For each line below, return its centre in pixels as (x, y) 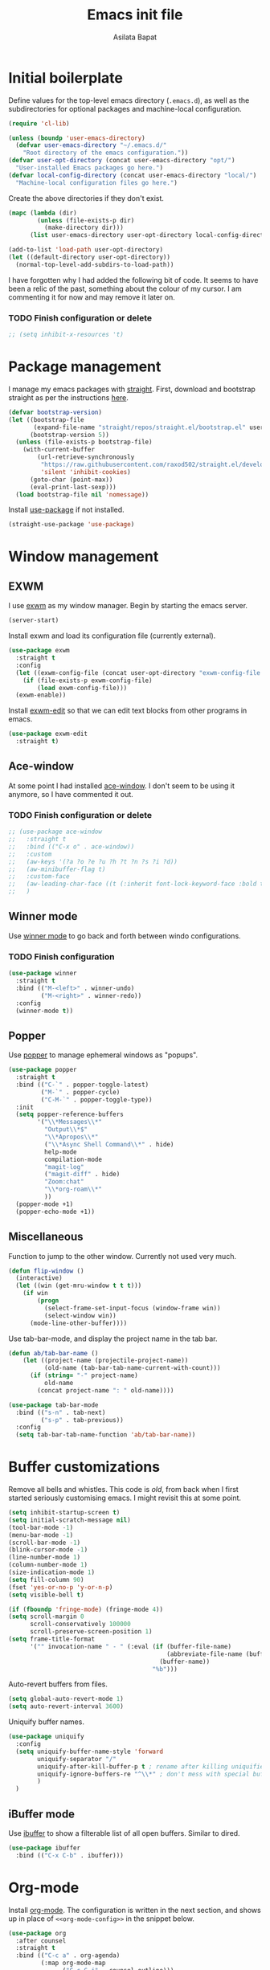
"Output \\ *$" (66, 1130)
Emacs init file (135, 15)
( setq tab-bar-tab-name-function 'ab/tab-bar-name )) (106, 1435)
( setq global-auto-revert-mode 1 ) (66, 1699)
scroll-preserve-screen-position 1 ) (91, 1632)
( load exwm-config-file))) (82, 688)
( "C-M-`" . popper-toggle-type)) (96, 1099)
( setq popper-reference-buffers (70, 1114)
